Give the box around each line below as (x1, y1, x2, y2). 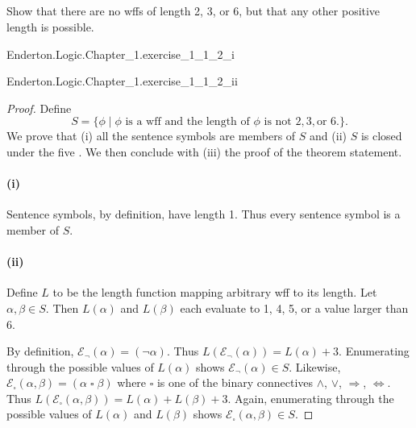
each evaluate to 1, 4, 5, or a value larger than (180, 299, 409, 316)
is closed (360, 127, 402, 144)
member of (6, 221, 59, 238)
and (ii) (310, 127, 347, 144)
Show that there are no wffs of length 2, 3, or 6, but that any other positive (6, 2, 381, 19)
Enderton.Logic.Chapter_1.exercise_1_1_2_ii (6, 73, 238, 89)
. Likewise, (289, 358, 341, 375)
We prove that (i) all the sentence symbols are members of (6, 127, 296, 144)
